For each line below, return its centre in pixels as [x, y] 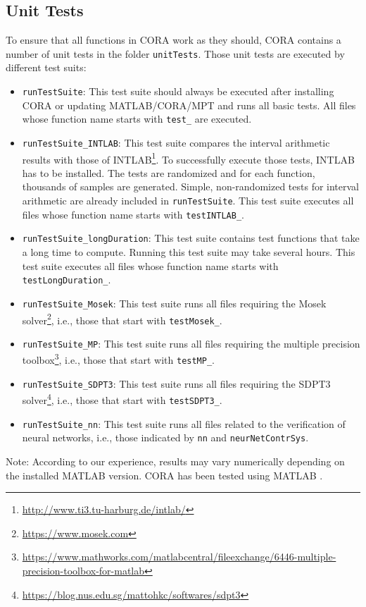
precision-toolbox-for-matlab [83, 571]
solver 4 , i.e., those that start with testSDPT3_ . [122, 399]
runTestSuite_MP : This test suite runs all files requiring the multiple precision [191, 343]
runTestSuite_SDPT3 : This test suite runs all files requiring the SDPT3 [176, 383]
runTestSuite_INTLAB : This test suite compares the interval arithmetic [176, 142]
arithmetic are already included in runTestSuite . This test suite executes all [188, 201]
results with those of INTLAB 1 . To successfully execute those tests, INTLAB [188, 158]
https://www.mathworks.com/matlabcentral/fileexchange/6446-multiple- [179, 557]
